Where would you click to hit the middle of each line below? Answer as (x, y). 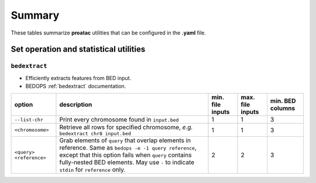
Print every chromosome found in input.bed (119, 120)
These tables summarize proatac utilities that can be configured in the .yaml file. (108, 33)
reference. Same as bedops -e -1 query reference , (128, 148)
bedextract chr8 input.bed (95, 134)
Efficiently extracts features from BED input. (78, 78)
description (76, 105)
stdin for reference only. (92, 170)
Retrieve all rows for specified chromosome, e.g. (126, 127)
